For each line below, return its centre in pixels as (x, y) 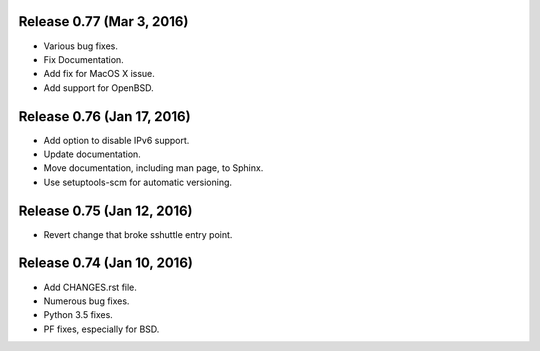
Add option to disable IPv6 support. (116, 140)
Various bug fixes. (81, 46)
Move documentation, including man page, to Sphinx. (153, 168)
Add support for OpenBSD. (98, 87)
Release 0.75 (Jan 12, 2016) (106, 210)
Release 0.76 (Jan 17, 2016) (104, 116)
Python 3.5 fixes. (78, 315)
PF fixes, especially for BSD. (101, 329)
